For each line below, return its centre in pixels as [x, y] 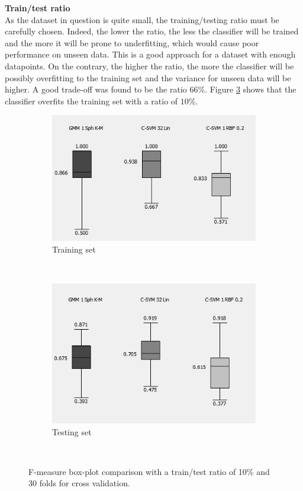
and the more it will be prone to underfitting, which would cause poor [132, 42]
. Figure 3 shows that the [251, 89]
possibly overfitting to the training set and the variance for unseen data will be [148, 77]
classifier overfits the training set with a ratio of [91, 101]
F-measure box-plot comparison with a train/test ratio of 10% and [149, 471]
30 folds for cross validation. [79, 483]
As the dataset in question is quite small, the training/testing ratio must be [142, 19]
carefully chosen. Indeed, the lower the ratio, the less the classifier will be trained [152, 31]
